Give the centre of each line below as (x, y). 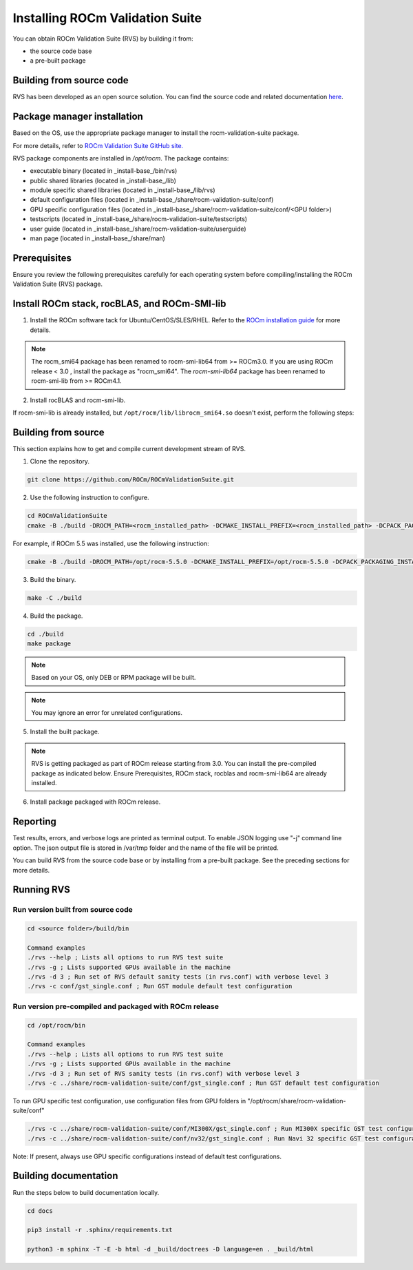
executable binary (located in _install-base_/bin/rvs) (104, 171)
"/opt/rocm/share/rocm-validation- (297, 1101)
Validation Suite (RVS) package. (58, 284)
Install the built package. (65, 732)
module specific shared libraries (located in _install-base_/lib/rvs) (123, 190)
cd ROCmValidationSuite (67, 516)
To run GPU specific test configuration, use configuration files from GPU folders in (129, 1101)
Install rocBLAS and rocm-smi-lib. (78, 400)
